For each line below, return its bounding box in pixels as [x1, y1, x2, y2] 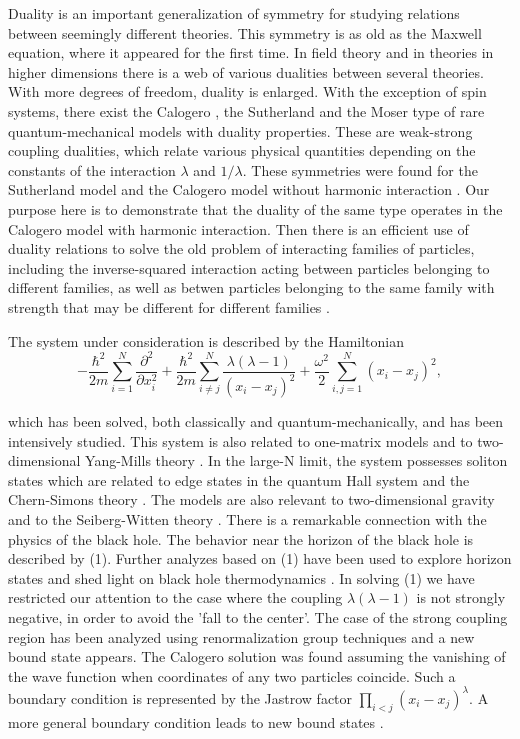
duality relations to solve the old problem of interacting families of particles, [8, 238, 475, 259]
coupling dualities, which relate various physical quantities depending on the [8, 140, 476, 161]
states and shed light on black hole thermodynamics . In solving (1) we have [8, 567, 475, 588]
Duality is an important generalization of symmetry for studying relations [8, 3, 460, 23]
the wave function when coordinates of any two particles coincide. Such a [8, 665, 456, 686]
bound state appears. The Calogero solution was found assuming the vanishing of [8, 646, 506, 667]
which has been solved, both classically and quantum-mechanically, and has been [8, 411, 504, 431]
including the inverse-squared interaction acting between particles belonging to [8, 257, 490, 278]
